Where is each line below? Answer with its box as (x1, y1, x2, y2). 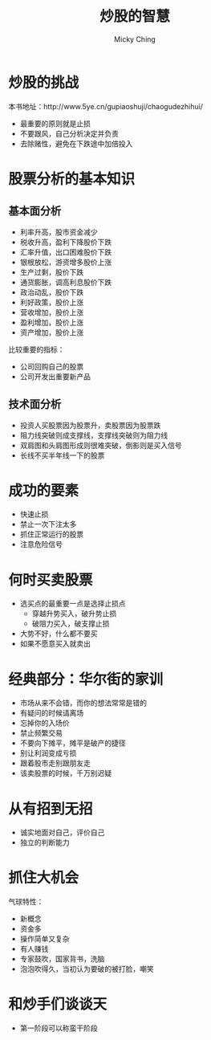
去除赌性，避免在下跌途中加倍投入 (19, 138, 133, 149)
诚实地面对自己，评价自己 (19, 828, 105, 838)
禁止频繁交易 (19, 728, 63, 738)
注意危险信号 (19, 540, 63, 549)
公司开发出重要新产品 (19, 371, 91, 381)
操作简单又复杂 (19, 934, 70, 944)
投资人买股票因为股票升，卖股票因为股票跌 (19, 420, 161, 430)
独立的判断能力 (19, 838, 70, 847)
